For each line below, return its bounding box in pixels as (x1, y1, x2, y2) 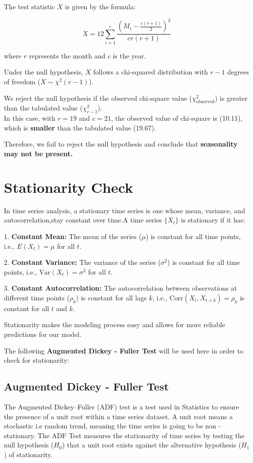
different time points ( (4, 292, 70, 302)
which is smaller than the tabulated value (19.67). (4, 122, 156, 132)
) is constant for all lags (76, 292, 147, 302)
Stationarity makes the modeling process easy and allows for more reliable (4, 319, 225, 330)
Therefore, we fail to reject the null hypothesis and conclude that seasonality (4, 139, 238, 149)
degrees (227, 67, 249, 77)
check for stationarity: (4, 355, 69, 365)
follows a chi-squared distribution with (93, 67, 208, 77)
